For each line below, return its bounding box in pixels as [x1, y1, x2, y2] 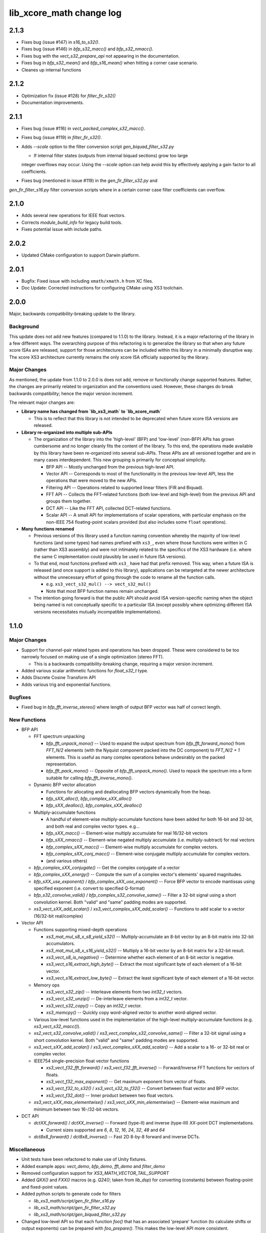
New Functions [9, 716, 46, 723]
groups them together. [46, 498, 92, 504]
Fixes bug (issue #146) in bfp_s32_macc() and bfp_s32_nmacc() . [21, 46, 154, 52]
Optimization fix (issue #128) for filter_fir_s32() [21, 93, 116, 99]
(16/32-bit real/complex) [33, 913, 83, 919]
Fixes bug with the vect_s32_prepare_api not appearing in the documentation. [21, 53, 180, 59]
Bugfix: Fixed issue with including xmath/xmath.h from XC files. [21, 278, 154, 284]
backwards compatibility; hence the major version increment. [9, 390, 133, 397]
